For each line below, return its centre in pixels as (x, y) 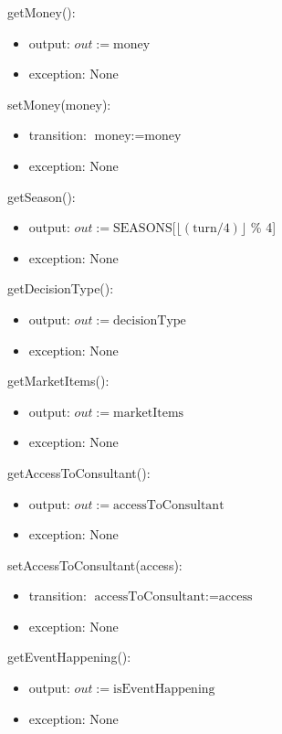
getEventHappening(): (69, 657)
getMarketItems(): (58, 381)
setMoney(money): (59, 104)
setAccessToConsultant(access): (95, 564)
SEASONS (143, 229)
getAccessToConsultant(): (79, 472)
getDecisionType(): (61, 288)
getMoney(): (42, 12)
